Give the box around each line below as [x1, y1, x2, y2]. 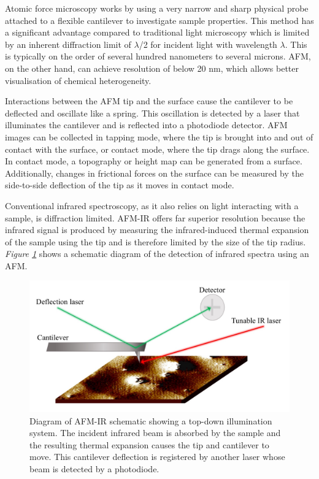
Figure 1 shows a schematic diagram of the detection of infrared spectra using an [5, 247, 309, 260]
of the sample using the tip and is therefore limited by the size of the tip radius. [5, 235, 306, 248]
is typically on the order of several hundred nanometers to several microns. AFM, [5, 50, 311, 63]
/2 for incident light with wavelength [139, 37, 277, 50]
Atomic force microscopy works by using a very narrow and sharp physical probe [5, 2, 309, 14]
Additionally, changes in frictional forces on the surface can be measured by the [5, 166, 304, 179]
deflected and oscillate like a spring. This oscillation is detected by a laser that [5, 106, 300, 119]
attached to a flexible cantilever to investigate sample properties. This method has [5, 13, 314, 26]
